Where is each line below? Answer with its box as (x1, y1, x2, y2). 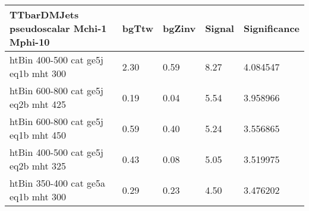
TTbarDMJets (10, 8, 79, 21)
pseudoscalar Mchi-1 (10, 21, 107, 35)
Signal (205, 21, 234, 35)
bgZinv (162, 21, 196, 35)
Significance (243, 21, 299, 35)
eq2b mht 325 (10, 159, 67, 172)
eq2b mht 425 (10, 97, 67, 111)
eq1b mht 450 (10, 128, 67, 142)
